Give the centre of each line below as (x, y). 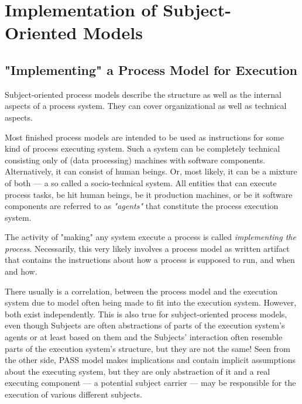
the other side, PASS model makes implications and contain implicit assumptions (150, 360)
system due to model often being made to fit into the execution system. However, (151, 302)
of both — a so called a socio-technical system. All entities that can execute (141, 182)
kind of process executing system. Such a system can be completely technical (143, 148)
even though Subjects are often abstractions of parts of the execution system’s (145, 325)
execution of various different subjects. (73, 394)
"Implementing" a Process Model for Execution (151, 69)
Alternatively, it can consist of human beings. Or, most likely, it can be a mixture (151, 171)
